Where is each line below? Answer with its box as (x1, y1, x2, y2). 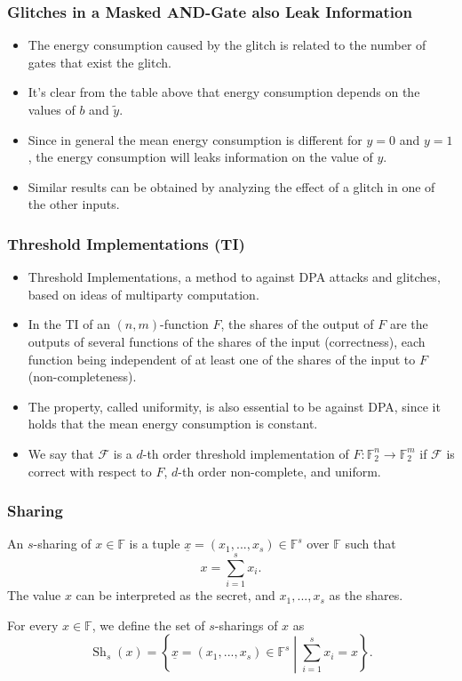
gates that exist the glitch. (28, 52, 171, 71)
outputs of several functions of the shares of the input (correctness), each (28, 332, 426, 350)
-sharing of (33, 534, 92, 553)
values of (28, 100, 76, 118)
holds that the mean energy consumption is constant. (28, 414, 318, 433)
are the (389, 315, 428, 333)
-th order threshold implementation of (142, 444, 349, 462)
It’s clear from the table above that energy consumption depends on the (28, 83, 420, 101)
